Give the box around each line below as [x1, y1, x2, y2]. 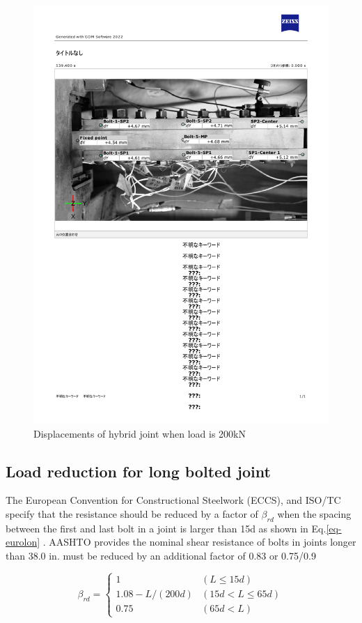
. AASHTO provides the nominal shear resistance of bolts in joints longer [42, 534, 356, 549]
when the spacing [277, 506, 352, 521]
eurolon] [6, 534, 40, 549]
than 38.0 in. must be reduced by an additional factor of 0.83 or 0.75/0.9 [6, 548, 316, 562]
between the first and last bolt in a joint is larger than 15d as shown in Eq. [6, 521, 326, 535]
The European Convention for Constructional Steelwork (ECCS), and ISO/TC [6, 493, 341, 507]
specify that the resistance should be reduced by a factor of [6, 506, 258, 521]
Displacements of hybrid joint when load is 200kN [33, 426, 246, 440]
